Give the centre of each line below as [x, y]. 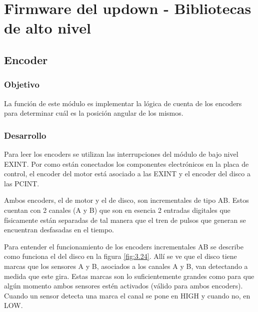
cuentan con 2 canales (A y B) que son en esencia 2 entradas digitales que [117, 210]
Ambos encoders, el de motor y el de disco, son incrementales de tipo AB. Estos [126, 200]
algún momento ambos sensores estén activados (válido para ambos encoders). [123, 286]
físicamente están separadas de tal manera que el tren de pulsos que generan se [125, 220]
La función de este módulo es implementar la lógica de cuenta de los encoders [123, 103]
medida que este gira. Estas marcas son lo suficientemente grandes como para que [129, 276]
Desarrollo [25, 135]
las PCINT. [22, 183]
